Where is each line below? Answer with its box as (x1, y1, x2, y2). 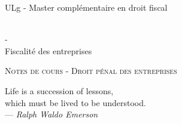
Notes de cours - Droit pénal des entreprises (5, 64, 177, 77)
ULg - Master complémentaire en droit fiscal (5, 1, 168, 13)
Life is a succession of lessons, (5, 84, 114, 97)
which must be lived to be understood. (5, 96, 146, 108)
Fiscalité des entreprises (5, 44, 92, 57)
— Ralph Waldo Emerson (5, 108, 98, 120)
